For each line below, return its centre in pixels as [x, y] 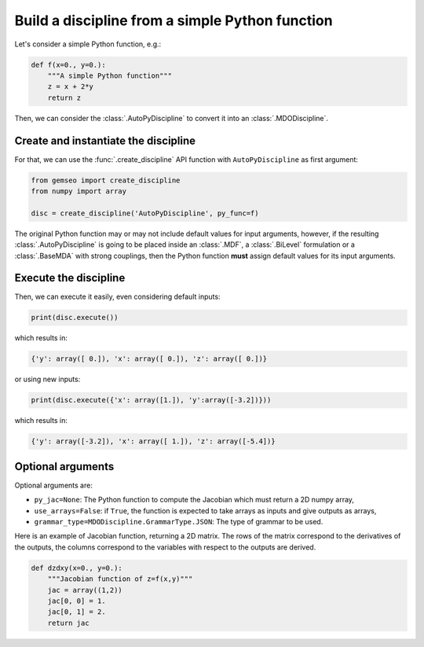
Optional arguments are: [54, 485]
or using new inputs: [48, 379]
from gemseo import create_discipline [106, 180]
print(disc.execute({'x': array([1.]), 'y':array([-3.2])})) [151, 400]
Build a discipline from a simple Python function [174, 20]
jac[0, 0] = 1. [77, 601]
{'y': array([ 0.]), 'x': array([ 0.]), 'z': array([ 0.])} [149, 359]
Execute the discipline [70, 278]
